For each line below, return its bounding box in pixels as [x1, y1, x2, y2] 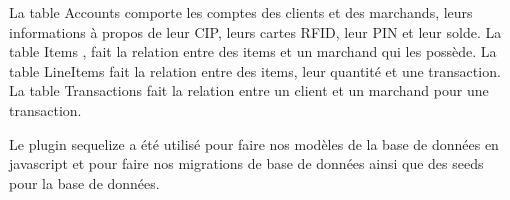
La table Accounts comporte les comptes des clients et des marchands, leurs [9, 2, 473, 22]
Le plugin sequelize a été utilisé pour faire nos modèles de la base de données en [9, 133, 499, 154]
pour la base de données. [9, 172, 160, 193]
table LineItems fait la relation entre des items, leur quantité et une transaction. [9, 60, 501, 81]
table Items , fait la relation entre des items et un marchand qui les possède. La [9, 41, 497, 62]
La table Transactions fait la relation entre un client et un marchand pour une [9, 80, 489, 101]
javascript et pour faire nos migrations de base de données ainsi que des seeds [9, 153, 484, 174]
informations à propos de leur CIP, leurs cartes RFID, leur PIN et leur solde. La [9, 21, 502, 42]
